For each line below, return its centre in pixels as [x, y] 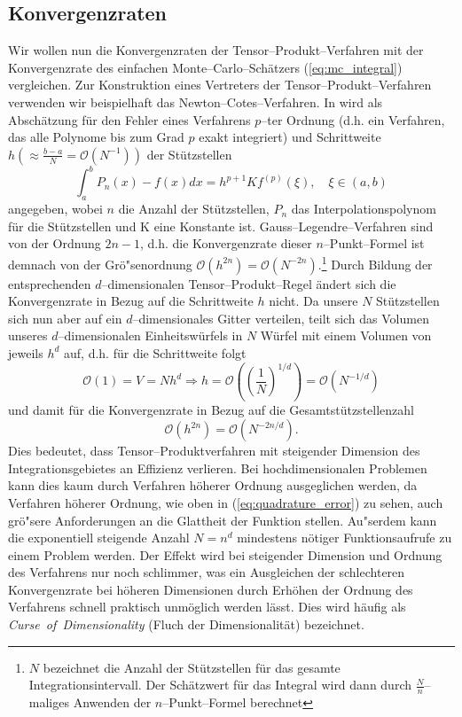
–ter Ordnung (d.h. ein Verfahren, [353, 119]
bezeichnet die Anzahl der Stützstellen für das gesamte [192, 667]
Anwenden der [112, 702]
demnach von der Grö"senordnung [100, 264]
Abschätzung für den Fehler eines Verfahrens [129, 119]
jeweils [26, 352]
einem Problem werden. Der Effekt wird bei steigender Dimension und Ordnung [225, 554]
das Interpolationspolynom [364, 209]
